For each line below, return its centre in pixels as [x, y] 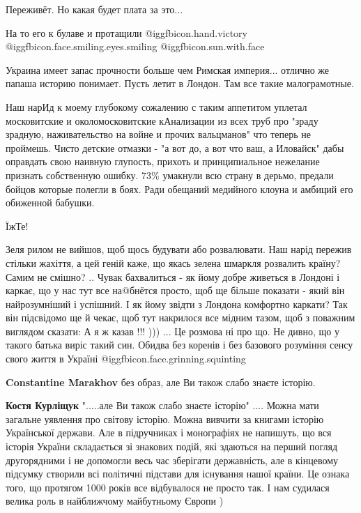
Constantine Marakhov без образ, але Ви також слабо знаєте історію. [161, 382]
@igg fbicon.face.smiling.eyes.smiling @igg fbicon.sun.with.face [135, 46]
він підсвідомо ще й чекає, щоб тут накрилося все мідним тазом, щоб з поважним [180, 317]
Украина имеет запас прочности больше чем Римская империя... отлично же [168, 69]
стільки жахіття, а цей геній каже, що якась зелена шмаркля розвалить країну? [173, 262]
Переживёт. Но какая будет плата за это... [94, 9]
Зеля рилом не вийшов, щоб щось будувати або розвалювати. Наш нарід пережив [179, 249]
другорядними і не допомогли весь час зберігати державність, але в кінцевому [172, 460]
